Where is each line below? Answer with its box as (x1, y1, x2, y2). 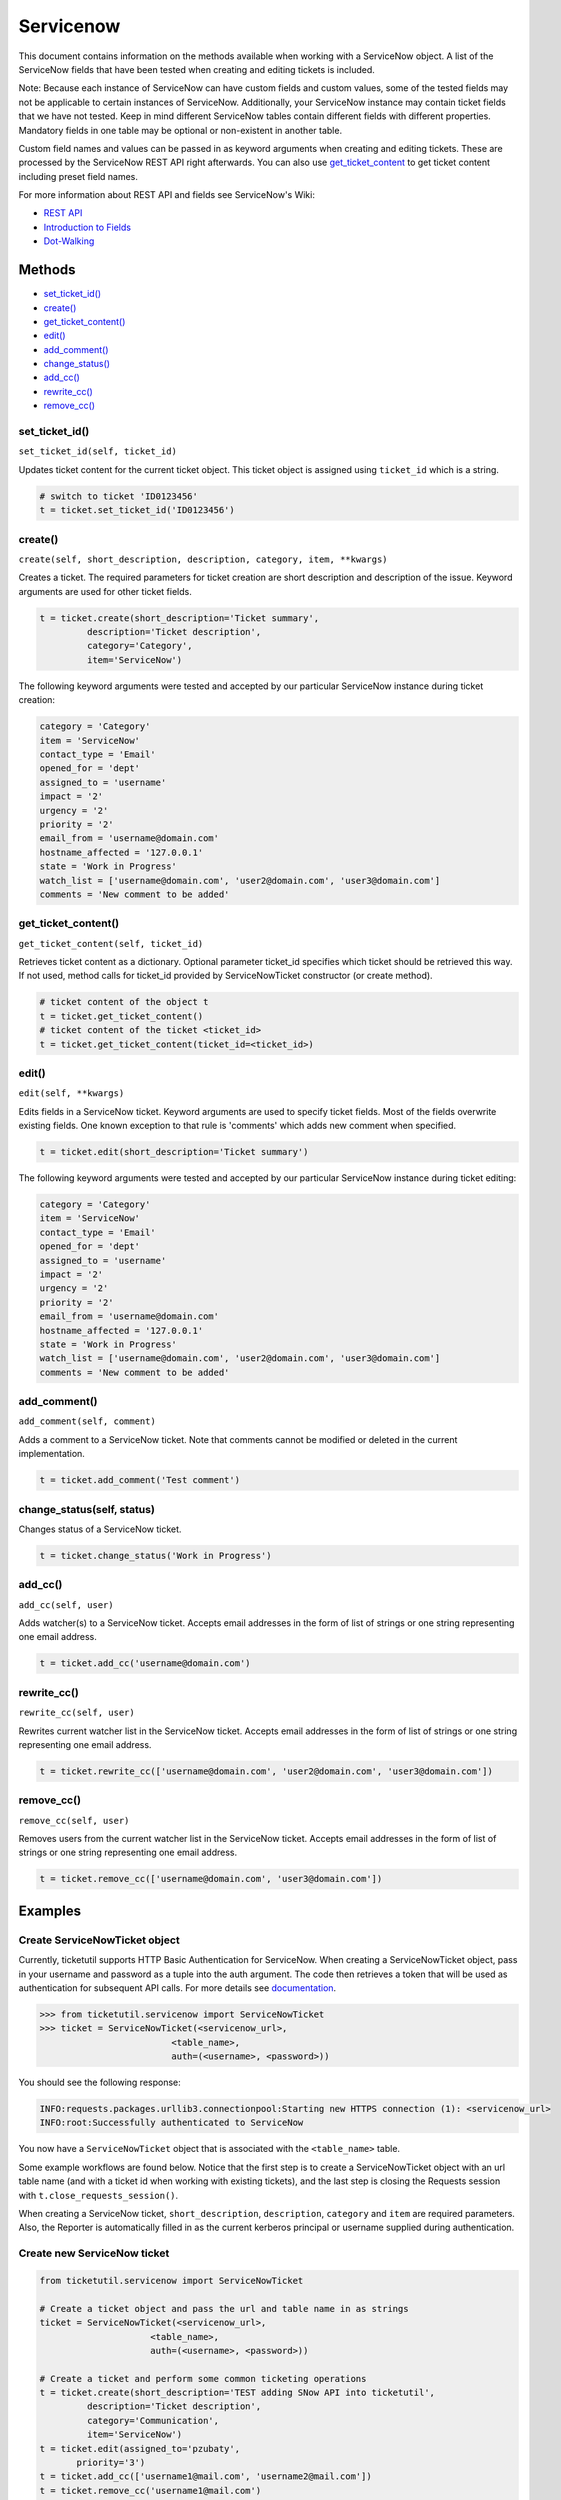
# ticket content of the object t (39, 996, 209, 1008)
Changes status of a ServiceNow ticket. (18, 1523, 182, 1535)
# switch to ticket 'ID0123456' (39, 490, 199, 502)
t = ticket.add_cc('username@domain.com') (39, 1658, 251, 1669)
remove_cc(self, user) (18, 1815, 130, 1826)
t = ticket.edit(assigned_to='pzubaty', (39, 2443, 240, 2454)
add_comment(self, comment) (18, 1416, 157, 1427)
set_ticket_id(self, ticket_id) (18, 446, 177, 457)
